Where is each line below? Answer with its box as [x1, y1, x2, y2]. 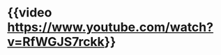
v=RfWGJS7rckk [7, 34, 105, 49]
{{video [7, 5, 52, 21]
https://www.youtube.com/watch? [7, 19, 214, 35]
